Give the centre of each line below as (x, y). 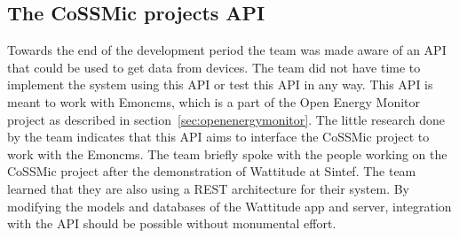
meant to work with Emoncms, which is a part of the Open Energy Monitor (214, 101)
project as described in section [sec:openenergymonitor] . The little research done (226, 119)
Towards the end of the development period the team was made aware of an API (227, 50)
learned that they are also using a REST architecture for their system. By (208, 188)
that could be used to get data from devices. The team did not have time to (214, 67)
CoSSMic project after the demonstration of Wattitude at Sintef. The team (212, 171)
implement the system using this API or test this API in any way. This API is (220, 84)
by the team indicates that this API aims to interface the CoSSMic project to (218, 137)
